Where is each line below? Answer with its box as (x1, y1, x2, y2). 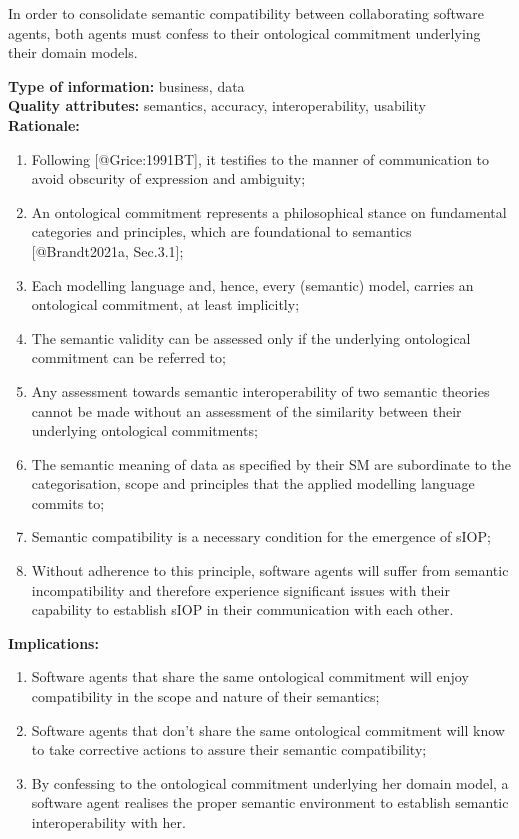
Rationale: (8, 114, 80, 135)
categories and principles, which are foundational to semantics (31, 221, 412, 242)
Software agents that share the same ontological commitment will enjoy (31, 666, 469, 687)
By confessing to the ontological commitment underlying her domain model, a (31, 772, 509, 793)
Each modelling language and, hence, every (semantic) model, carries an (31, 274, 474, 295)
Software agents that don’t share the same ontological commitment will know (31, 719, 505, 740)
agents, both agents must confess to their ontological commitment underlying (8, 22, 481, 43)
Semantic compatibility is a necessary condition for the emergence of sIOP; (31, 526, 491, 547)
